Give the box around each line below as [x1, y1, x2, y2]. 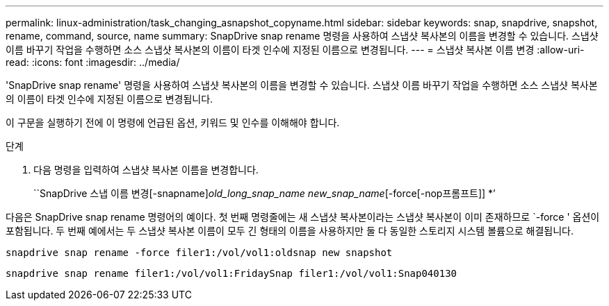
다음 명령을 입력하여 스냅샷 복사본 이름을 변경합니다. [33, 164, 259, 176]
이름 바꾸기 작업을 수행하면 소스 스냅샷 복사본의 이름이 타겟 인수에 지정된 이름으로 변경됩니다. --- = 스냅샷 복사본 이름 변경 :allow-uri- [6, 44, 585, 56]
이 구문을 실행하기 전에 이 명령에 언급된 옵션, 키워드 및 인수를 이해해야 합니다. [6, 117, 340, 128]
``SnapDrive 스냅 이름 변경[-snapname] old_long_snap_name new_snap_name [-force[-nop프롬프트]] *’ [33, 187, 496, 199]
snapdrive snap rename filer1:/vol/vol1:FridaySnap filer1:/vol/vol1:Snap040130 [6, 268, 457, 279]
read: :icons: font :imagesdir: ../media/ [6, 56, 180, 68]
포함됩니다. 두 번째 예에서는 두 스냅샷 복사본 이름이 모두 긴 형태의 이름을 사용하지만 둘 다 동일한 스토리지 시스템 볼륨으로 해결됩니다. [6, 225, 574, 237]
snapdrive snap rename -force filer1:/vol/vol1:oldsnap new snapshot [6, 247, 393, 258]
